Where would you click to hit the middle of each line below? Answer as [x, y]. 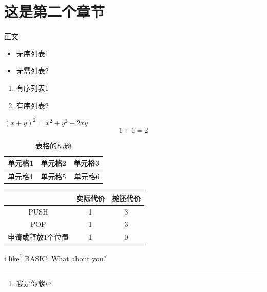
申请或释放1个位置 [38, 237]
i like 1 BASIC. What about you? [55, 257]
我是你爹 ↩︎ [34, 283]
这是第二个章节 [55, 12]
